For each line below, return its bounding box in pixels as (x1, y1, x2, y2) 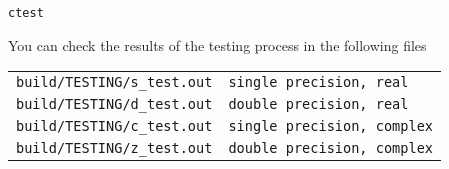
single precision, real (228, 74, 409, 91)
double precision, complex (228, 140, 434, 157)
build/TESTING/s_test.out (16, 74, 213, 91)
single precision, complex (228, 118, 434, 135)
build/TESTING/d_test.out (16, 96, 213, 113)
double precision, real (228, 96, 409, 113)
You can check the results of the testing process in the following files (8, 34, 427, 55)
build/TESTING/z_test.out (16, 140, 213, 157)
